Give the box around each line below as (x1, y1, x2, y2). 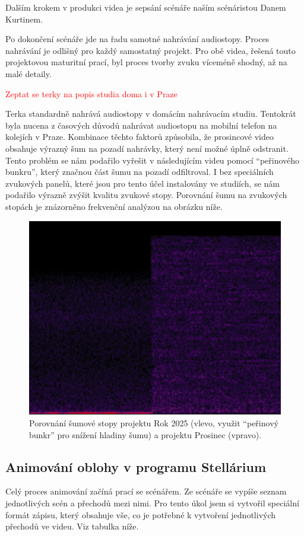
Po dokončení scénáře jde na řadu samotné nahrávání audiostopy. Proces (5, 33, 270, 45)
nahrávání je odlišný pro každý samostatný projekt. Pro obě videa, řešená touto (5, 44, 296, 56)
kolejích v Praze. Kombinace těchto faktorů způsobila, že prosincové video (5, 130, 274, 143)
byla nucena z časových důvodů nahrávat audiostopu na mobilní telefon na (5, 119, 277, 131)
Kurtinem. (5, 12, 43, 25)
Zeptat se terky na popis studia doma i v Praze (5, 87, 178, 100)
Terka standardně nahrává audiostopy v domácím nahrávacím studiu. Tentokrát (5, 107, 296, 120)
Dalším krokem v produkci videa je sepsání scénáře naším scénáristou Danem (5, 1, 286, 13)
